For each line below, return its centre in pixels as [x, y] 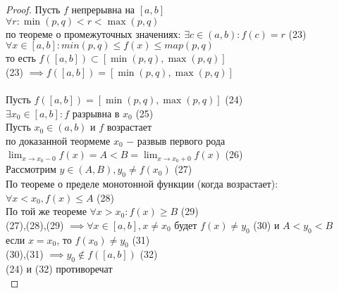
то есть [21, 58]
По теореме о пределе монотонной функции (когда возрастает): [142, 183]
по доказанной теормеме [58, 140]
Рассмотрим [31, 169]
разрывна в [96, 114]
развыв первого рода [181, 140]
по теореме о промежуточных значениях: [93, 33]
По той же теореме [46, 211]
